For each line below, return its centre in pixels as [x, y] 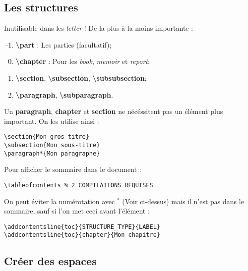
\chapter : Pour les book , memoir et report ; [83, 61]
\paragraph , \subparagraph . [64, 94]
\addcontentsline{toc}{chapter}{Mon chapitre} [82, 235]
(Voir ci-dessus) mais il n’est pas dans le [183, 201]
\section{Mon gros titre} [47, 137]
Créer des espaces [50, 261]
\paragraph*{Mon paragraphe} [52, 153]
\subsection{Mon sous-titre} [52, 145]
